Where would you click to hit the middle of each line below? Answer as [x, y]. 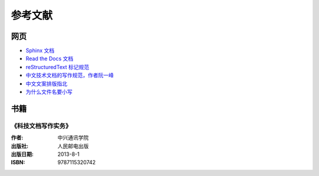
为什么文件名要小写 [49, 92]
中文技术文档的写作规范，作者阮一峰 [70, 75]
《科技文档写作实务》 [41, 126]
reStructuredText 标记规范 [58, 67]
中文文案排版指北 [46, 83]
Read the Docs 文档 [50, 58]
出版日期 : [22, 154]
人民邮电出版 [73, 146]
